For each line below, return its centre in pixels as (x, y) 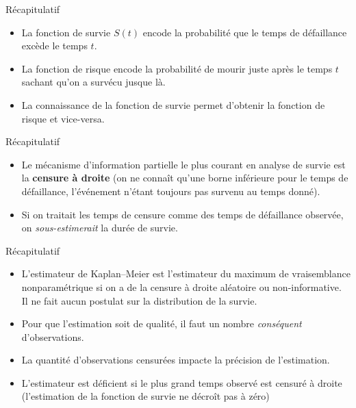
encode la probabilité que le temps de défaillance (245, 32)
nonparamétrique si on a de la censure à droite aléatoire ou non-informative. (181, 286)
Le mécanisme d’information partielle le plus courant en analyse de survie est (183, 164)
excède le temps (54, 46)
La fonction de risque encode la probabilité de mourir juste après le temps (177, 68)
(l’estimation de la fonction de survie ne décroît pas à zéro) (145, 396)
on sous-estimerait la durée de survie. (100, 228)
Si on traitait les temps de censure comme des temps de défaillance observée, (182, 214)
